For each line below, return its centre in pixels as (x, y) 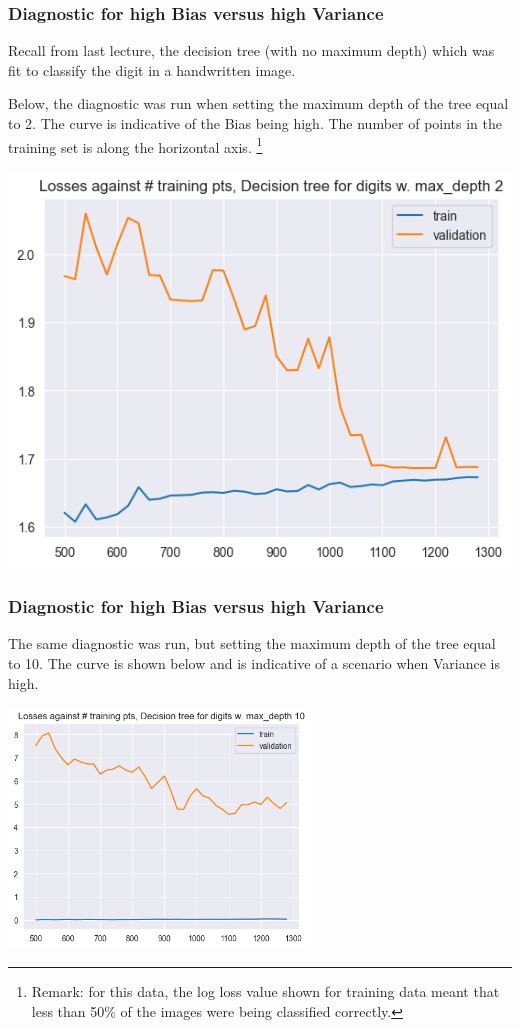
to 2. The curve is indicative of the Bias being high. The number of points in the (255, 123)
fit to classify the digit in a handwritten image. (152, 69)
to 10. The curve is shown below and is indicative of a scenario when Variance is (254, 663)
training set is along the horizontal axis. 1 (135, 145)
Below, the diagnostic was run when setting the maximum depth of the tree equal (258, 103)
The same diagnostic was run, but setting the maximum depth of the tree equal (252, 643)
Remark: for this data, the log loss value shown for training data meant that (265, 990)
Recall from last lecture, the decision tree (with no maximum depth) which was (251, 50)
